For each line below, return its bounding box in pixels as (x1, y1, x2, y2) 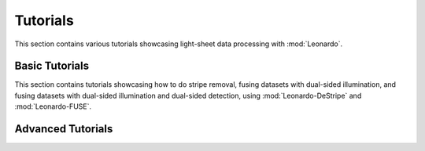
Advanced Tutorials (14, 122, 113, 136)
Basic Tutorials (14, 59, 90, 73)
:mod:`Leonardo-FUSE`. (14, 102, 92, 111)
